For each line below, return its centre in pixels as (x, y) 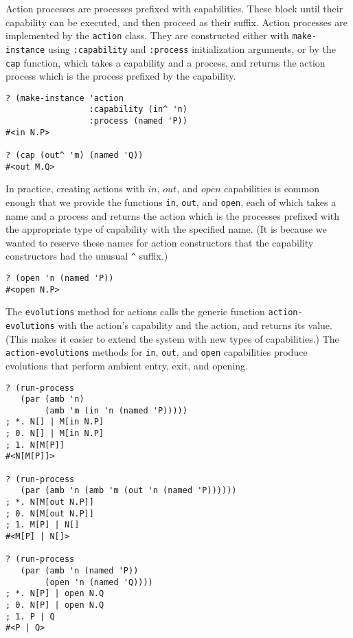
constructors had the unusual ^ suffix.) (87, 256)
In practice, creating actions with (75, 189)
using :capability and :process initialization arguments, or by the (192, 48)
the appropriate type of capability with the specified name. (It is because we (166, 229)
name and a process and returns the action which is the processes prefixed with (173, 215)
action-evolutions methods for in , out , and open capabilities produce (157, 352)
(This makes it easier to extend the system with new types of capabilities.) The (172, 338)
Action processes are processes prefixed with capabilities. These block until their (174, 8)
